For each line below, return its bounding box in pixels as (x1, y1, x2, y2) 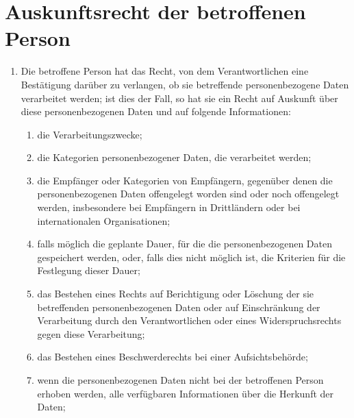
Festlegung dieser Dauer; (37, 263, 140, 278)
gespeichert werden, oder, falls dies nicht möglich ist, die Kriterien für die (37, 249, 346, 264)
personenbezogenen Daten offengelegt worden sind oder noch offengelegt (37, 186, 340, 201)
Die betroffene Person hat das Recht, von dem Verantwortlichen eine (21, 64, 309, 78)
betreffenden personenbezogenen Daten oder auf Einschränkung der (37, 299, 320, 314)
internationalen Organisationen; (37, 213, 170, 228)
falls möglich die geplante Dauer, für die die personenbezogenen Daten (37, 236, 332, 251)
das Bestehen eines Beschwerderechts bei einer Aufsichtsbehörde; (37, 349, 308, 364)
